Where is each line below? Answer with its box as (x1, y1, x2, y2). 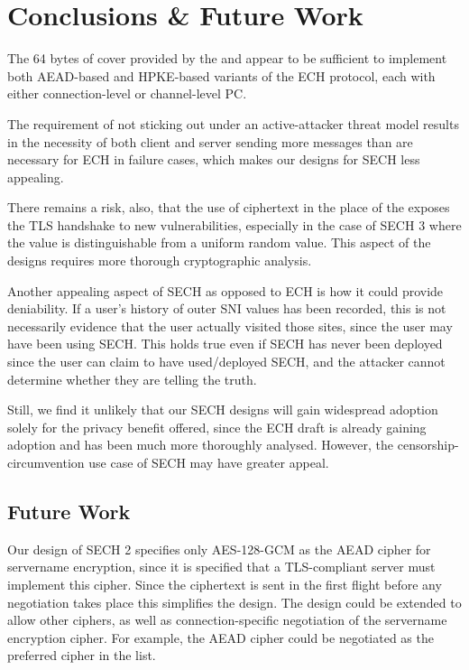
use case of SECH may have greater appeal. (88, 453, 329, 471)
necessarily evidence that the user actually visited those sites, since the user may (7, 316, 453, 335)
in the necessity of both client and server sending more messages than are (7, 132, 413, 151)
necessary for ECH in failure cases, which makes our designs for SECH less (7, 150, 420, 169)
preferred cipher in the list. (7, 646, 156, 665)
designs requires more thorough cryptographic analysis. (7, 251, 312, 270)
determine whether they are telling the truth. (7, 369, 257, 388)
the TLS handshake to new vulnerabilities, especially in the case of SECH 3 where (7, 215, 462, 234)
